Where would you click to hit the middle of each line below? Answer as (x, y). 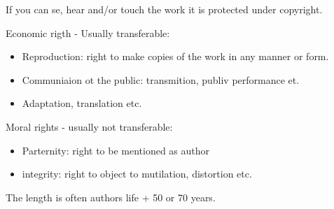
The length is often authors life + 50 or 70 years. (111, 197)
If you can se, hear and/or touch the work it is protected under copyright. (164, 9)
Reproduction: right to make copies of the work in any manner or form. (175, 56)
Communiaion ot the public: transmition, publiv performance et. (161, 79)
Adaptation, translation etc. (82, 103)
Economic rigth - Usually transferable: (88, 33)
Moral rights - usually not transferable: (89, 126)
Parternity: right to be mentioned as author (116, 150)
